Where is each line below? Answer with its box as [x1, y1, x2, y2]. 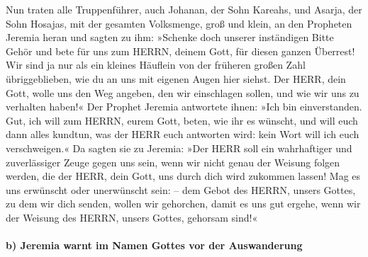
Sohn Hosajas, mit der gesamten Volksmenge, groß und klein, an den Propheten [6, 16, 352, 30]
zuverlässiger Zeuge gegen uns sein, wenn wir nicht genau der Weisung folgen [6, 154, 340, 169]
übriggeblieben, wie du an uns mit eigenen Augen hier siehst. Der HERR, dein [6, 71, 346, 86]
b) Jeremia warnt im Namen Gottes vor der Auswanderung [6, 238, 303, 253]
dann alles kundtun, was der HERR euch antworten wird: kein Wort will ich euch [6, 127, 359, 142]
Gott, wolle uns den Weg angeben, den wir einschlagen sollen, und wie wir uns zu [6, 85, 359, 100]
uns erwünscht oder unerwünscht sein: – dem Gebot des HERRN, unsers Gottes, [6, 182, 356, 197]
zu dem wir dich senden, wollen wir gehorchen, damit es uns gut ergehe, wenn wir [6, 196, 361, 211]
